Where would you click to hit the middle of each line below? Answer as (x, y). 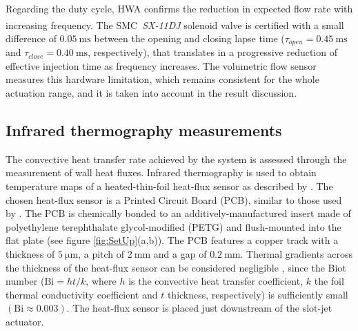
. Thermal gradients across (296, 254)
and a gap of (180, 254)
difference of (31, 38)
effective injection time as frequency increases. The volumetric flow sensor (161, 65)
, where (101, 281)
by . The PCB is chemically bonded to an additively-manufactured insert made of (178, 213)
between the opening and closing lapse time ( (189, 38)
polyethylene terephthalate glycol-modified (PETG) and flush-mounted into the (173, 226)
